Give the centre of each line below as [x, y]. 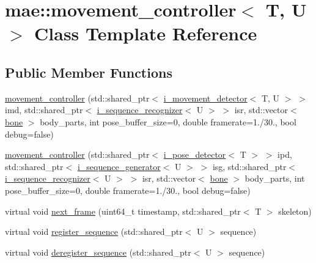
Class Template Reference [146, 33]
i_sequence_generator [119, 166]
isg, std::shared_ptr [249, 166]
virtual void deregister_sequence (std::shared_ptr [98, 252]
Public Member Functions [89, 72]
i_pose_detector [195, 154]
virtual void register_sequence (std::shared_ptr [94, 232]
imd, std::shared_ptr [44, 110]
